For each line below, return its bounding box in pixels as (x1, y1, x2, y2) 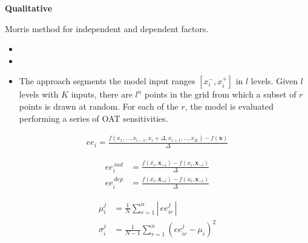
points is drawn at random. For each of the (19, 99, 179, 112)
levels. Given (251, 75, 298, 87)
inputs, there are (71, 88, 133, 101)
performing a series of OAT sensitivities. (19, 112, 168, 124)
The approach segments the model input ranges (19, 75, 195, 87)
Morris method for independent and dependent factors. (5, 22, 209, 35)
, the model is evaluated (185, 99, 274, 112)
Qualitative (5, 2, 53, 14)
